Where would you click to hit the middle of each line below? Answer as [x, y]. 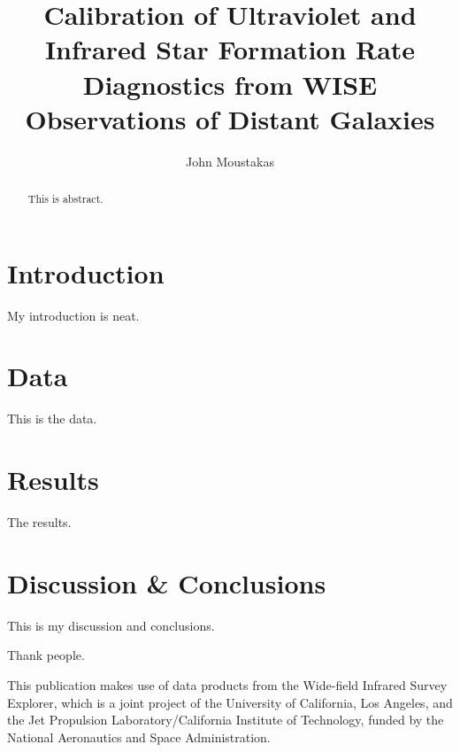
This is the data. [52, 419]
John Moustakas [230, 161]
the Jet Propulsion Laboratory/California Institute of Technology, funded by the [226, 720]
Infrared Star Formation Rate [230, 49]
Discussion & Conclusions [167, 582]
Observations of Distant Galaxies [230, 118]
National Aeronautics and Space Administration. [139, 736]
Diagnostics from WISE [230, 84]
